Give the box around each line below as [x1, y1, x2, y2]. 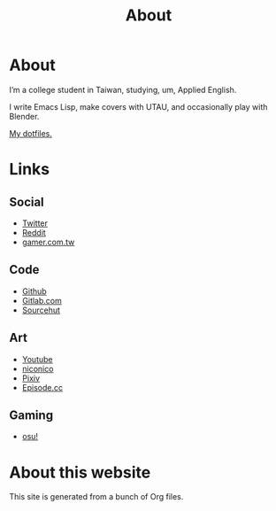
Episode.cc [21, 382, 64, 392]
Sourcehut [21, 305, 60, 315]
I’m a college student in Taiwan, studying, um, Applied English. [9, 84, 237, 95]
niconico [21, 363, 54, 374]
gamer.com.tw [21, 236, 75, 247]
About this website [9, 462, 151, 483]
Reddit [21, 227, 46, 237]
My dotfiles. [9, 128, 53, 138]
